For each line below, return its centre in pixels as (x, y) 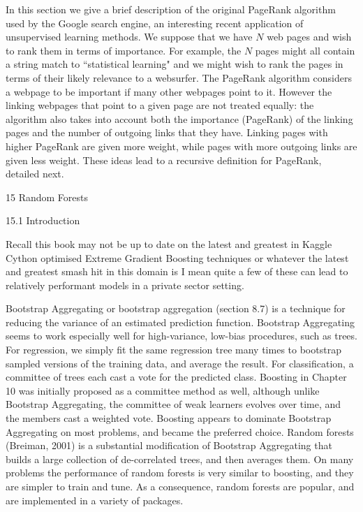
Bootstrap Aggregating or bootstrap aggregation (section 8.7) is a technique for (176, 308)
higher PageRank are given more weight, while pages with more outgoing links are (181, 146)
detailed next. (35, 174)
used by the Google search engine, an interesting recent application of (155, 23)
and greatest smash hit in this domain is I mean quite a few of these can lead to (177, 271)
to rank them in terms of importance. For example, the (124, 50)
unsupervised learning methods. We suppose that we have (129, 37)
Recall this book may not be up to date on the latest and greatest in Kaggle (169, 243)
